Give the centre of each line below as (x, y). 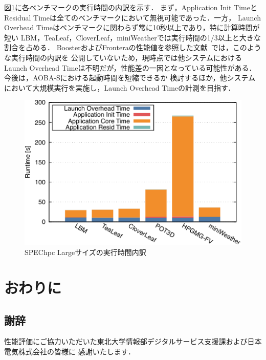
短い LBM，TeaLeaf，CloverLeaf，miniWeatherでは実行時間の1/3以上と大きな (132, 37)
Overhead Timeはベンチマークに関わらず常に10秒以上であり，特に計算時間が (132, 27)
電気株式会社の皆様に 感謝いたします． (70, 352)
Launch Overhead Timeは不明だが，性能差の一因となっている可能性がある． (130, 67)
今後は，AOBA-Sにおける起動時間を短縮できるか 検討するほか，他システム (130, 78)
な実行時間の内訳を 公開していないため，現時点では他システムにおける (123, 57)
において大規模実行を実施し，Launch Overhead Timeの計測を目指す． (120, 87)
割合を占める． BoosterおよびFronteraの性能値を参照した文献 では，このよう (133, 47)
